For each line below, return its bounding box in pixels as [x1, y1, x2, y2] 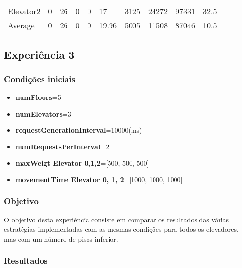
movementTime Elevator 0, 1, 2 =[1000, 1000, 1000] [15, 174, 183, 184]
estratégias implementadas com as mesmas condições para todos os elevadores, [4, 224, 239, 234]
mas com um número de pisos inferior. [4, 233, 118, 244]
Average [8, 20, 35, 31]
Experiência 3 [4, 47, 75, 62]
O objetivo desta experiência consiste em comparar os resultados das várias [4, 214, 229, 224]
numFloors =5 [15, 92, 61, 102]
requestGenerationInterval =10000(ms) [15, 125, 142, 135]
